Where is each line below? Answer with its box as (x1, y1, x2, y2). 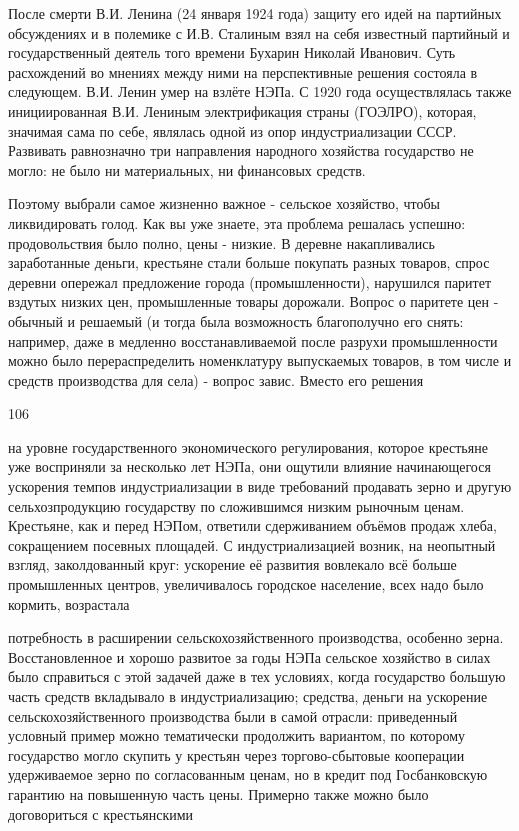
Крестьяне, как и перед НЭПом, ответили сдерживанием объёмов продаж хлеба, (8, 515, 497, 536)
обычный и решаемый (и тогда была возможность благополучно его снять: (8, 310, 464, 331)
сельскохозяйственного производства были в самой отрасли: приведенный (8, 705, 458, 726)
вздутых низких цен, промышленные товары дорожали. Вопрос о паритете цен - (8, 291, 499, 312)
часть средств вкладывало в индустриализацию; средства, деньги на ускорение (8, 686, 488, 706)
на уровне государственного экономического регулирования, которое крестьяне (8, 436, 488, 457)
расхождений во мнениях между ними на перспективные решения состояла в (8, 61, 478, 82)
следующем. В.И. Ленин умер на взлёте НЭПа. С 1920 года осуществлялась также (8, 81, 512, 102)
